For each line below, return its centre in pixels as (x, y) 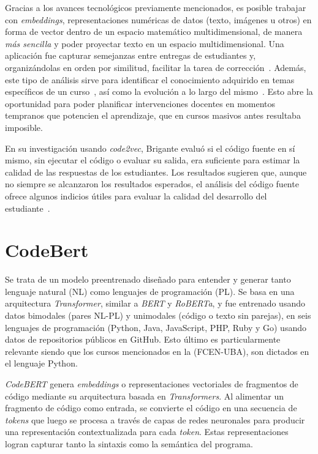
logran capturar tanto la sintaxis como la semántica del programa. (129, 443)
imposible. (24, 127)
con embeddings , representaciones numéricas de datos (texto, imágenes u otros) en (158, 19)
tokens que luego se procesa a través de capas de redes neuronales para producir (155, 419)
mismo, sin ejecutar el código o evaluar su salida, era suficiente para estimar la (153, 160)
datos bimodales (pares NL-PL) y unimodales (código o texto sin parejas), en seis (158, 315)
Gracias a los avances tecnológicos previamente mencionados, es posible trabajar (156, 7)
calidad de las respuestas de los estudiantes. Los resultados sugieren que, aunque (156, 172)
